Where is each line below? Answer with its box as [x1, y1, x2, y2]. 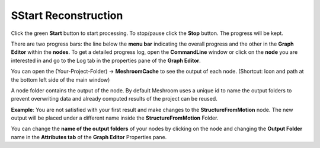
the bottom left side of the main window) [11, 76, 110, 83]
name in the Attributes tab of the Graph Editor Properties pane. [11, 133, 167, 140]
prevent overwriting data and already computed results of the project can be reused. [11, 95, 217, 102]
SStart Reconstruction [11, 9, 123, 22]
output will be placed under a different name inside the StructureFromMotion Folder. [11, 114, 219, 121]
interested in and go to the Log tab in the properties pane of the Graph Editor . [11, 57, 201, 64]
